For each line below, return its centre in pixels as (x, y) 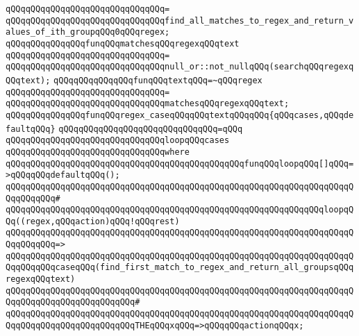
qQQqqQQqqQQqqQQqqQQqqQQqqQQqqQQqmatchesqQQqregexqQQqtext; (148, 104)
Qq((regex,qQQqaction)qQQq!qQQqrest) (93, 221)
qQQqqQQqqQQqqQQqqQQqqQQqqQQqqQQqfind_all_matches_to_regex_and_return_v (180, 20)
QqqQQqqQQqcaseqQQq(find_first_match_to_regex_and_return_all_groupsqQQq (180, 268)
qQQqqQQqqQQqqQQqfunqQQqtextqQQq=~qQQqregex (158, 80)
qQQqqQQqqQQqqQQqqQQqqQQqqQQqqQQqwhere (98, 152)
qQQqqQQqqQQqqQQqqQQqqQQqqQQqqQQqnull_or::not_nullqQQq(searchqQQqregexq (180, 67)
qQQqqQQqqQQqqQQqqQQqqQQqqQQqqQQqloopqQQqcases (118, 141)
